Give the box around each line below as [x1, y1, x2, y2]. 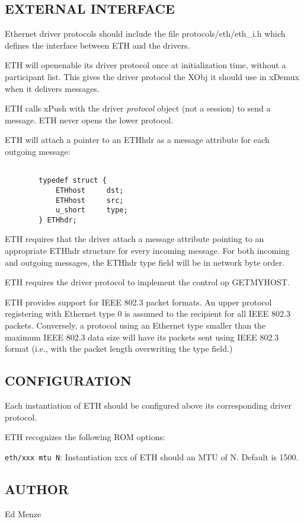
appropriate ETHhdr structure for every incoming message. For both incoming [5, 244, 290, 257]
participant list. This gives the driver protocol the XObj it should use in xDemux [5, 70, 299, 82]
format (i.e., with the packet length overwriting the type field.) [5, 342, 233, 355]
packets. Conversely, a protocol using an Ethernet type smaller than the [5, 319, 266, 332]
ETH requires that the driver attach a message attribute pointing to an [5, 233, 264, 245]
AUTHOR [5, 479, 69, 498]
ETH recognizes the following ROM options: [5, 431, 165, 443]
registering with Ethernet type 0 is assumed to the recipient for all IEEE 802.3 [5, 307, 290, 320]
